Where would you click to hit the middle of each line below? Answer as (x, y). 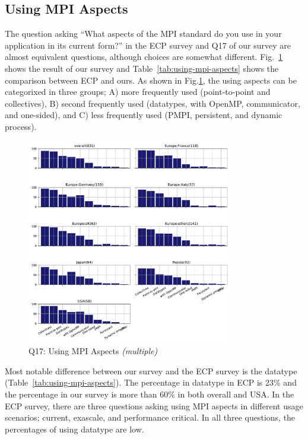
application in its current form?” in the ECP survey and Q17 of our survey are (148, 45)
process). (21, 126)
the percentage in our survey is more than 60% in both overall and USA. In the (150, 394)
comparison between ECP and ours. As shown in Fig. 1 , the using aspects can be (151, 80)
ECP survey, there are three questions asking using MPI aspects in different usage (154, 405)
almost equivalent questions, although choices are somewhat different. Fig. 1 (144, 57)
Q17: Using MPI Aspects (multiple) (93, 351)
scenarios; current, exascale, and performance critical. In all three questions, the (150, 417)
